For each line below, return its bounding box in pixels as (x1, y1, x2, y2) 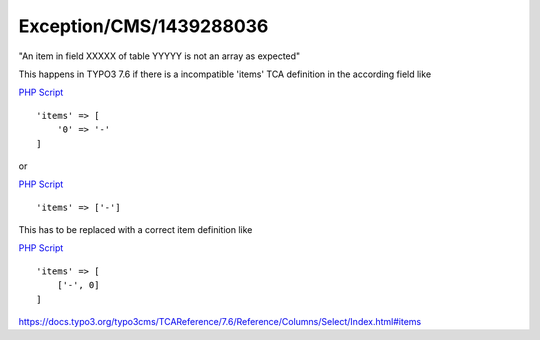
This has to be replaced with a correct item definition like (18, 224, 253, 236)
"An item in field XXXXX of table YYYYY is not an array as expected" (18, 50, 301, 62)
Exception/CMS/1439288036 (18, 15, 269, 37)
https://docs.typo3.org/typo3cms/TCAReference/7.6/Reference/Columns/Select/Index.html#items (18, 316, 422, 328)
